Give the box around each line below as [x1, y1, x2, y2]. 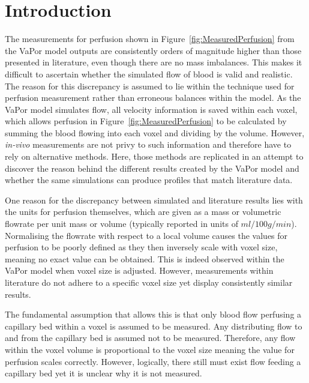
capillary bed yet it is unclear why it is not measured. [5, 367, 202, 379]
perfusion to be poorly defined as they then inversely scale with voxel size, [5, 241, 278, 253]
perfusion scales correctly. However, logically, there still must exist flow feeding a [5, 355, 301, 367]
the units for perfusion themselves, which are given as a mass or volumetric [5, 205, 281, 218]
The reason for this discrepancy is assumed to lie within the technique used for [5, 79, 295, 92]
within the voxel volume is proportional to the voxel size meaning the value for [5, 343, 295, 355]
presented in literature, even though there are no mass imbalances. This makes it [5, 56, 302, 68]
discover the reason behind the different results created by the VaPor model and [5, 161, 299, 174]
